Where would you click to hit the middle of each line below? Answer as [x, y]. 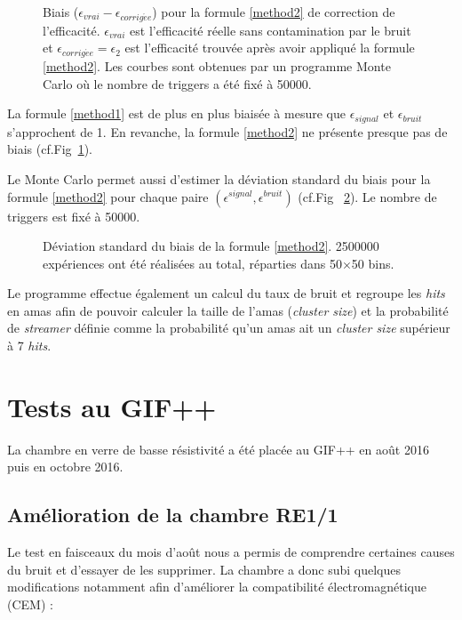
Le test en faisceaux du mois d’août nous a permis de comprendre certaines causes [231, 552]
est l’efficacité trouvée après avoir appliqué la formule [270, 48]
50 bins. [373, 263]
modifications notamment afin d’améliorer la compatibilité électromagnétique [217, 587]
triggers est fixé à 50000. [74, 216]
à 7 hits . [29, 346]
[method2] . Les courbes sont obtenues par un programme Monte [217, 66]
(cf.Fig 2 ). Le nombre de [367, 196]
